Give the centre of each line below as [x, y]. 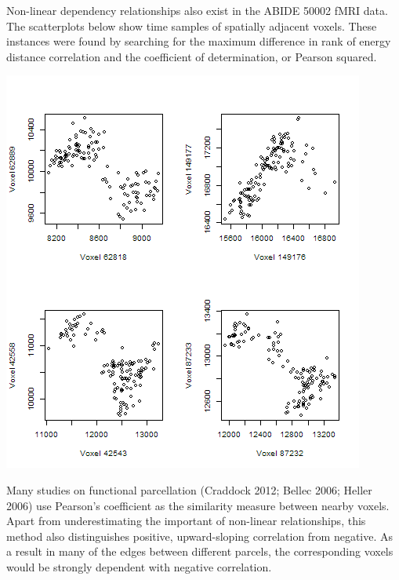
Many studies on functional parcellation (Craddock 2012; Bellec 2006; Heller [189, 489]
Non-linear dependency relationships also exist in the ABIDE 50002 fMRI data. [197, 10]
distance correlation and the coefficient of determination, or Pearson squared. [192, 56]
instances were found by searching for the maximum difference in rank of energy [199, 41]
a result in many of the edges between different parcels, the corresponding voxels [200, 551]
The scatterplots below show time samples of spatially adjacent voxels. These [192, 26]
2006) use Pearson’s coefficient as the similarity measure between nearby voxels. [198, 505]
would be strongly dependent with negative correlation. [139, 566]
